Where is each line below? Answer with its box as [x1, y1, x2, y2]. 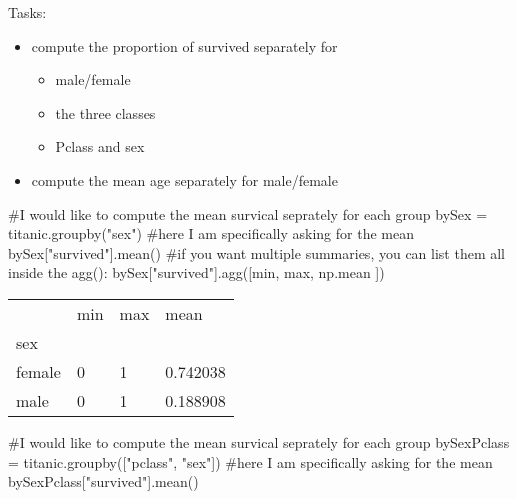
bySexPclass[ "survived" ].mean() [8, 471, 199, 492]
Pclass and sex [55, 136, 145, 157]
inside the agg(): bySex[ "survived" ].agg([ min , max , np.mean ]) [8, 262, 385, 283]
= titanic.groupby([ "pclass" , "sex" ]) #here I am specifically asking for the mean [8, 451, 493, 472]
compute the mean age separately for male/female [31, 169, 338, 190]
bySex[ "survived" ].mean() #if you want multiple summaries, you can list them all [8, 242, 505, 263]
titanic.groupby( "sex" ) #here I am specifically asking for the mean [8, 223, 414, 244]
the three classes [55, 102, 156, 123]
